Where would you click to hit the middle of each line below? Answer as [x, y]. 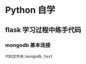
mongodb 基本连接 [28, 45]
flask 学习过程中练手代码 [43, 30]
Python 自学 [30, 10]
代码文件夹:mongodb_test [29, 56]
